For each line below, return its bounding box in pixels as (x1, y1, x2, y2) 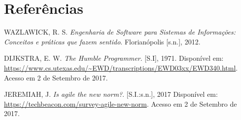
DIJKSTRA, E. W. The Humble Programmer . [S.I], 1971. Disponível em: (4, 53, 224, 63)
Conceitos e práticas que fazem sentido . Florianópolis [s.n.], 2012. (4, 36, 201, 46)
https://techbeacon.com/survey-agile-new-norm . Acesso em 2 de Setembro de (4, 98, 237, 109)
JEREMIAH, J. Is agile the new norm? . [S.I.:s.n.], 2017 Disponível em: (4, 89, 218, 99)
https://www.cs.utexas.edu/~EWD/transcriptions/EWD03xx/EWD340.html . (4, 62, 238, 73)
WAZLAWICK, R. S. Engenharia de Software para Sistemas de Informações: (4, 27, 236, 37)
